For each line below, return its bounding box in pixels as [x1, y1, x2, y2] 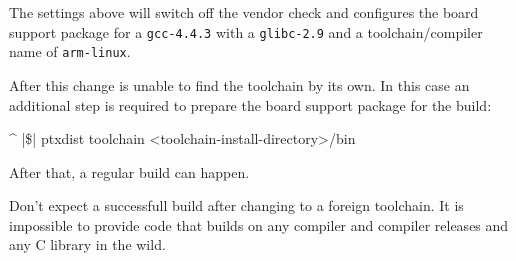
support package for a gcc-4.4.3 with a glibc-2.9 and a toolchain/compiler [9, 21, 483, 42]
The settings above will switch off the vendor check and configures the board [9, 2, 479, 22]
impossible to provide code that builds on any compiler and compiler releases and [9, 214, 509, 235]
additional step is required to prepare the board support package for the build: [9, 94, 492, 115]
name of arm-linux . [9, 41, 131, 62]
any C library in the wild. [9, 234, 166, 255]
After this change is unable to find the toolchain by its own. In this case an [9, 74, 470, 95]
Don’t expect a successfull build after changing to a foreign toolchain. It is [9, 195, 464, 216]
